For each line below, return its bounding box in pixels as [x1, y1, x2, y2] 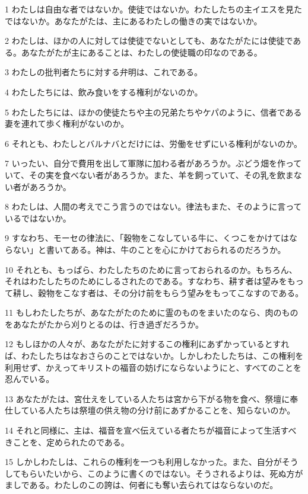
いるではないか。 [5, 211, 71, 224]
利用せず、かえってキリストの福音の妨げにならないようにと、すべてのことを [5, 361, 301, 373]
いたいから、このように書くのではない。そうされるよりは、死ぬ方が [37, 467, 303, 479]
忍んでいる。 [5, 373, 55, 385]
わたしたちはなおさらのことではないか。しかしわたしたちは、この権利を [21, 349, 304, 362]
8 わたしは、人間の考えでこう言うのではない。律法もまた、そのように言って [5, 200, 302, 213]
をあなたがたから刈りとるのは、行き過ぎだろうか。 [5, 317, 204, 330]
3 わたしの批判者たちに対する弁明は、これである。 [5, 66, 203, 78]
